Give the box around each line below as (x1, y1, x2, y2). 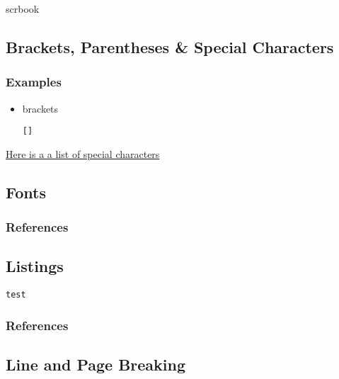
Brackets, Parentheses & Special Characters (6, 35, 334, 57)
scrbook (6, 1, 40, 16)
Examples (6, 73, 62, 91)
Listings (6, 255, 64, 277)
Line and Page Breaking (6, 353, 186, 375)
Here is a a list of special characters (6, 146, 160, 161)
